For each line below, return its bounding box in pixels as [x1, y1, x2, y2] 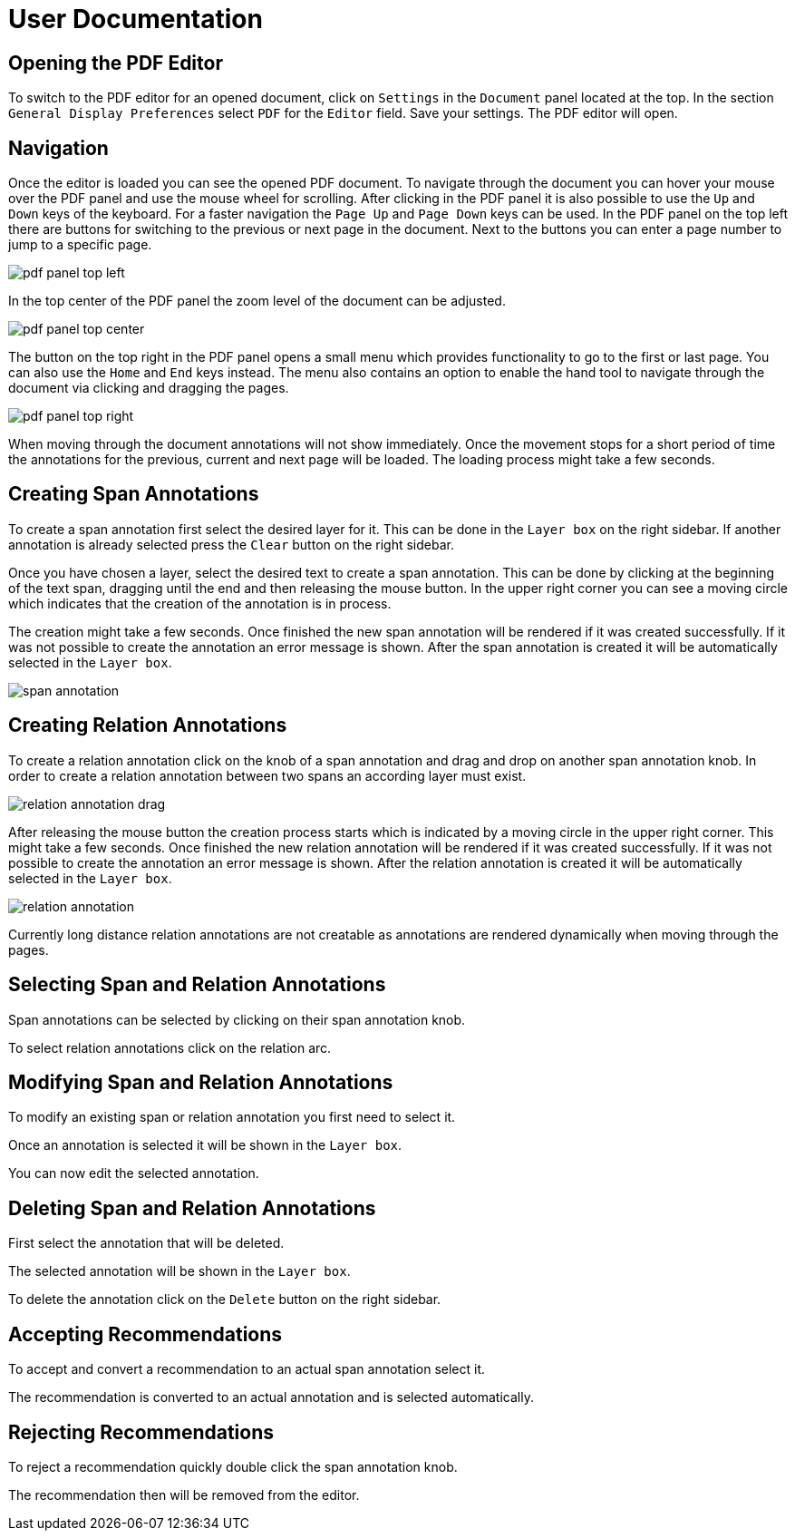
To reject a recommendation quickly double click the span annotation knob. [8, 1458, 458, 1475]
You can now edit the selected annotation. [8, 1165, 259, 1182]
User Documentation [8, 4, 263, 34]
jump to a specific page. [8, 237, 152, 253]
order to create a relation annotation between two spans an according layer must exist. [8, 767, 527, 784]
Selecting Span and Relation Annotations [8, 973, 386, 997]
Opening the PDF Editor [8, 51, 223, 74]
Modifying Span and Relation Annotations [8, 1070, 393, 1094]
